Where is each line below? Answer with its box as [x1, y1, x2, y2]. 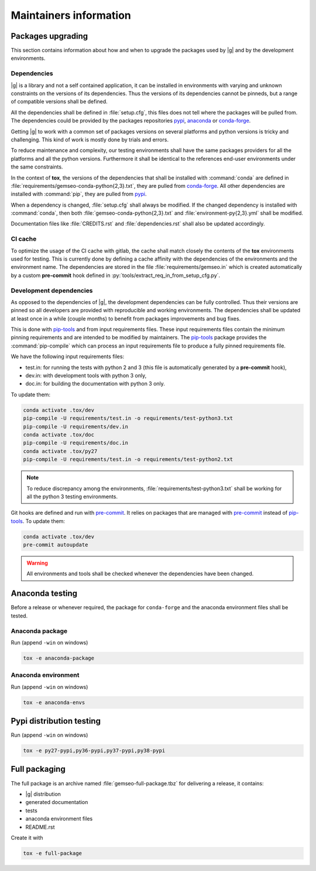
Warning [26, 559, 48, 566]
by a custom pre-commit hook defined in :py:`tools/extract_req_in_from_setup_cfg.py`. [11, 272, 221, 279]
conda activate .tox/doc [23, 431, 95, 438]
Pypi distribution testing [11, 716, 101, 726]
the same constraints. [11, 163, 63, 170]
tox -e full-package [23, 850, 82, 856]
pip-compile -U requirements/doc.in [23, 440, 129, 446]
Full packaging [11, 764, 66, 774]
